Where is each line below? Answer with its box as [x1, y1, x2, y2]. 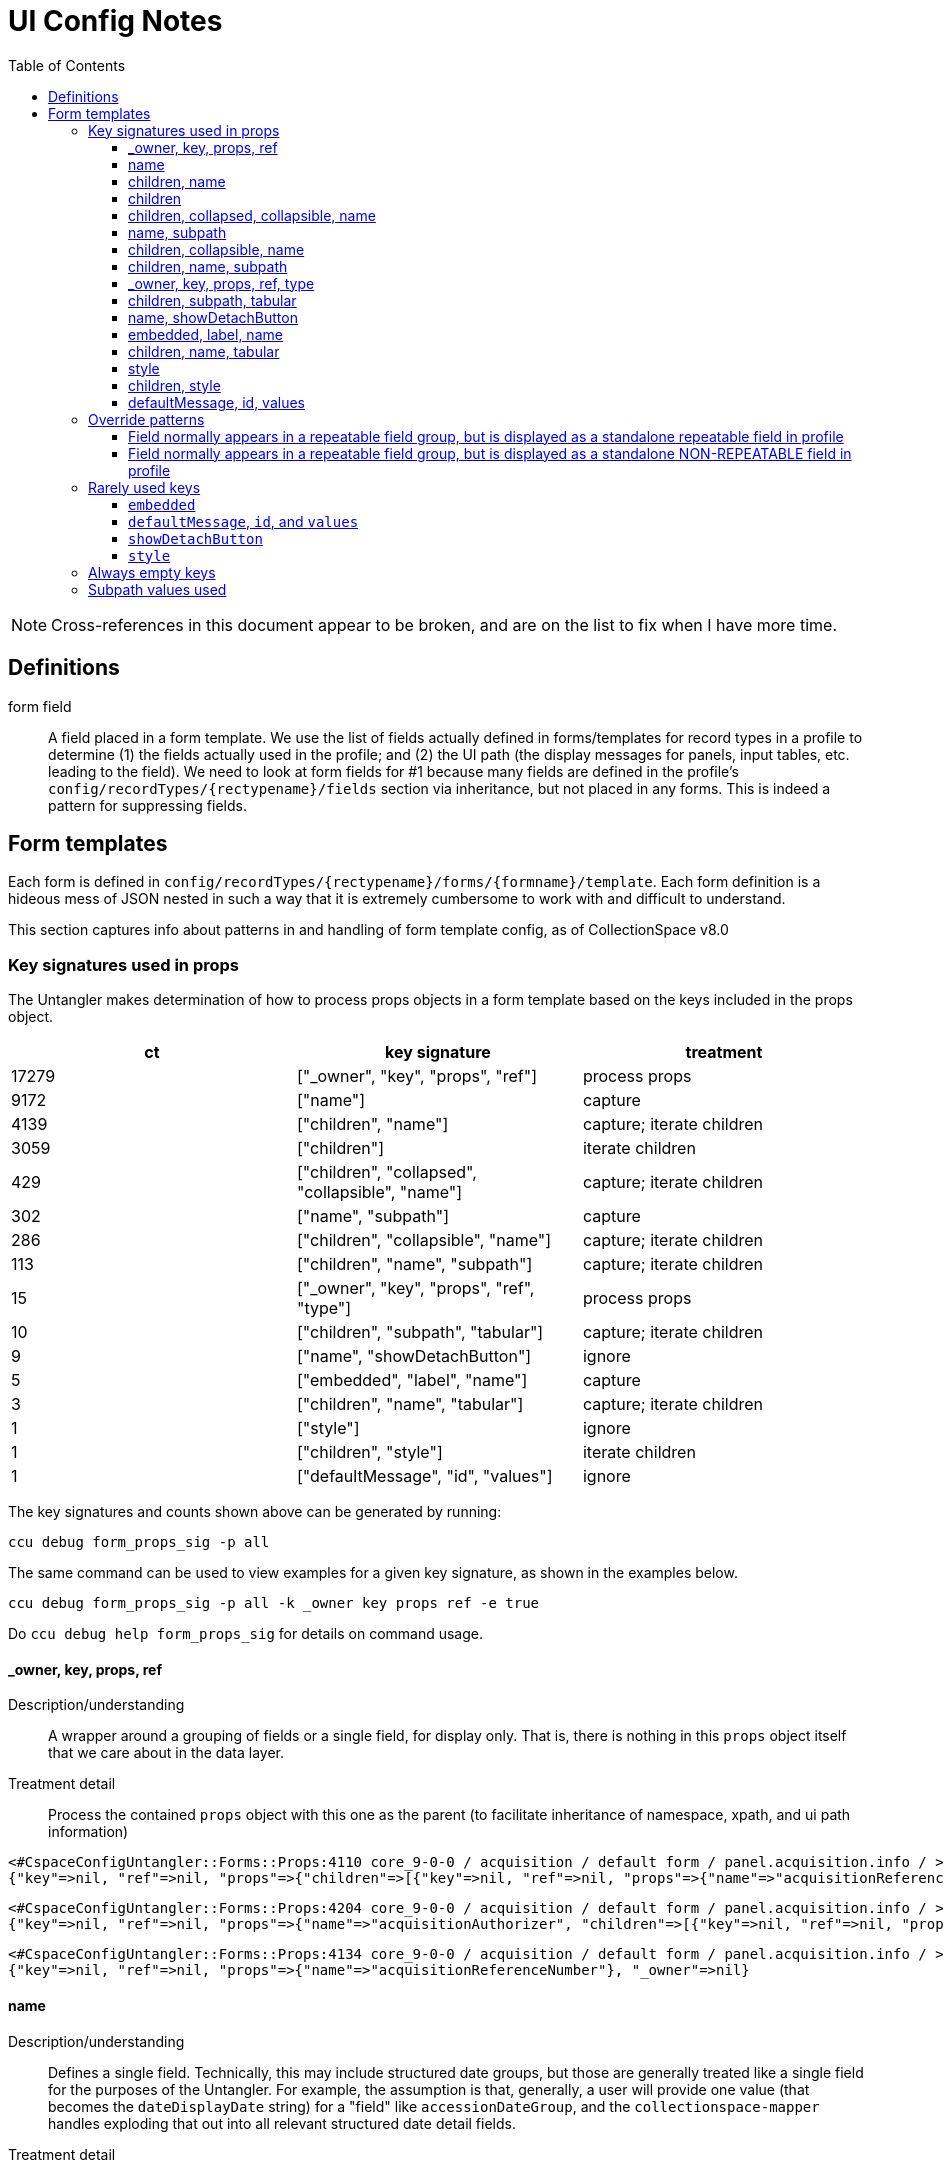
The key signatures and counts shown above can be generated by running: [8, 1503, 502, 1521]
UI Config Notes [8, 4, 223, 38]
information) [48, 1823, 129, 1841]
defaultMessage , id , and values [128, 512, 359, 530]
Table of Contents [8, 56, 126, 74]
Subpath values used [88, 580, 227, 598]
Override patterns [88, 410, 205, 428]
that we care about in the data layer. [48, 1744, 284, 1762]
